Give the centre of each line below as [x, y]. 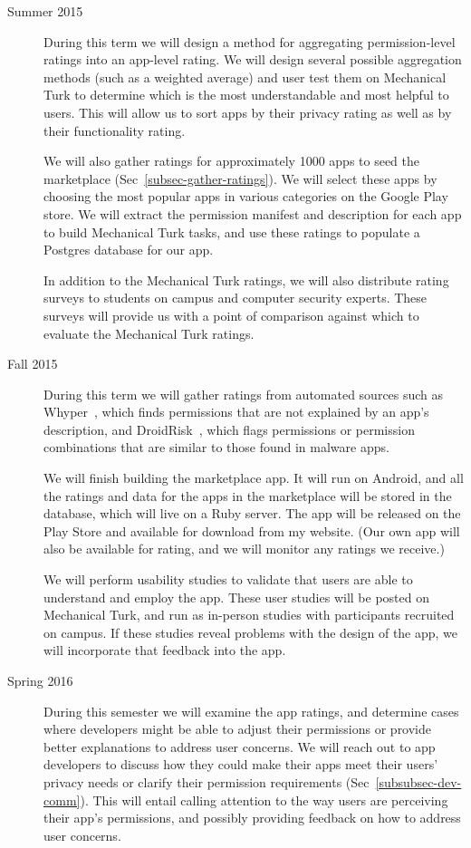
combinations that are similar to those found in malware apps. [216, 447]
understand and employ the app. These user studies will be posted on [236, 597]
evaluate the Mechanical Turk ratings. [149, 333]
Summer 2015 [45, 11]
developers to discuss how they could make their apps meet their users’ [241, 764]
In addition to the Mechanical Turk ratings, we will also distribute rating [246, 279]
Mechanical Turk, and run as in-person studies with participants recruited [249, 615]
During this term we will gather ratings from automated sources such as [244, 394]
